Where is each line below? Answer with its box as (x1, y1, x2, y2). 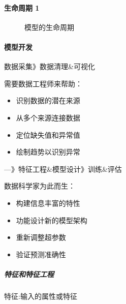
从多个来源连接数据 (16, 112, 80, 123)
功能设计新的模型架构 (16, 215, 87, 225)
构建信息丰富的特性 (16, 197, 80, 208)
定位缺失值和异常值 (16, 129, 80, 140)
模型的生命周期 (24, 21, 74, 32)
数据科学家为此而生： (4, 180, 75, 191)
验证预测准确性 (16, 249, 66, 259)
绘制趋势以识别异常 (16, 146, 80, 157)
